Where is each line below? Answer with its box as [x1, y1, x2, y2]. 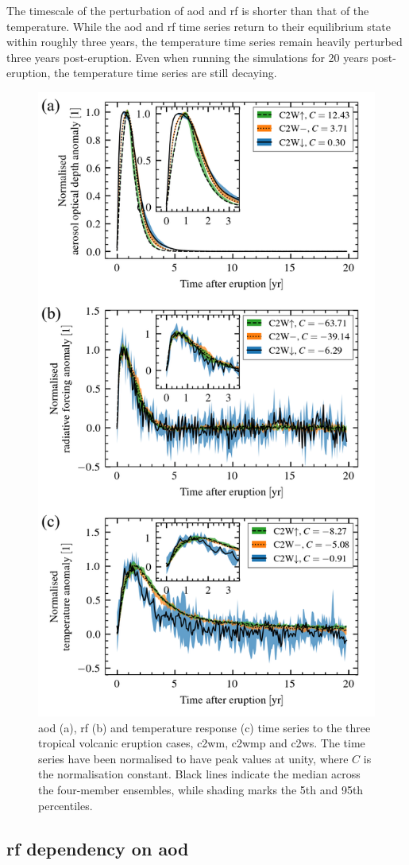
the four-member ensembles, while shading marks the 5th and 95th [38, 782, 364, 798]
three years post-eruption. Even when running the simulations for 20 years [6, 48, 368, 65]
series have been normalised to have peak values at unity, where [38, 750, 349, 766]
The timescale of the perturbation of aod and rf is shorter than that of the [6, 2, 369, 18]
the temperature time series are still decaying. [53, 64, 277, 81]
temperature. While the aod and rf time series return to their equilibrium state [6, 17, 391, 34]
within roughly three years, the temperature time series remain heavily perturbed [6, 33, 403, 50]
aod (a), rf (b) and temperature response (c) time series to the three [38, 719, 371, 735]
